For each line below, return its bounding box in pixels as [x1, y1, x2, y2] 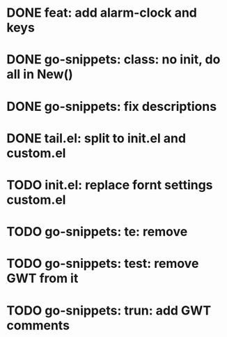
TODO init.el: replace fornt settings [6, 177, 213, 193]
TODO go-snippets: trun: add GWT [6, 302, 212, 318]
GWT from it [6, 271, 79, 287]
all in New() [6, 66, 74, 82]
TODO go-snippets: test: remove [6, 256, 199, 271]
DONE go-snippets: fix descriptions [6, 98, 217, 114]
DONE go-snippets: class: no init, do [6, 52, 221, 68]
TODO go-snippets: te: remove [6, 224, 188, 240]
